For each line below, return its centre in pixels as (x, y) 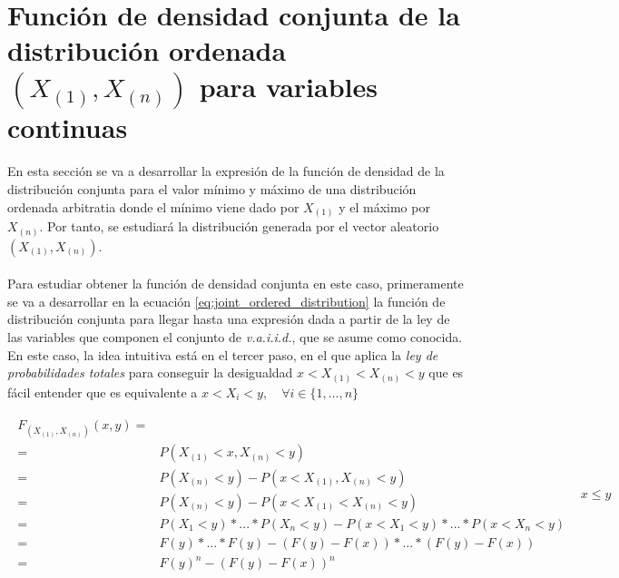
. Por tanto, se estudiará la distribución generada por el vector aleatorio (239, 226)
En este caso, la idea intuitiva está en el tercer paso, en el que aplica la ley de (223, 354)
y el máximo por (384, 206)
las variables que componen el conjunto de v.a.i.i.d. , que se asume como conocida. (235, 336)
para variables (288, 86)
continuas (68, 127)
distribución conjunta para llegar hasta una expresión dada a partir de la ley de (229, 319)
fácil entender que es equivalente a (103, 392)
